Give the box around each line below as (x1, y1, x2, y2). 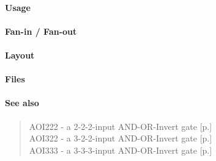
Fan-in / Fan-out (5, 24, 77, 37)
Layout (5, 48, 35, 61)
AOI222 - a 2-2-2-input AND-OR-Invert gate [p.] (29, 120, 212, 132)
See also (5, 96, 39, 109)
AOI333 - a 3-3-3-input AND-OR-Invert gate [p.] (29, 143, 212, 156)
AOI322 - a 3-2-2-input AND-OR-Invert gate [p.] (29, 132, 212, 145)
